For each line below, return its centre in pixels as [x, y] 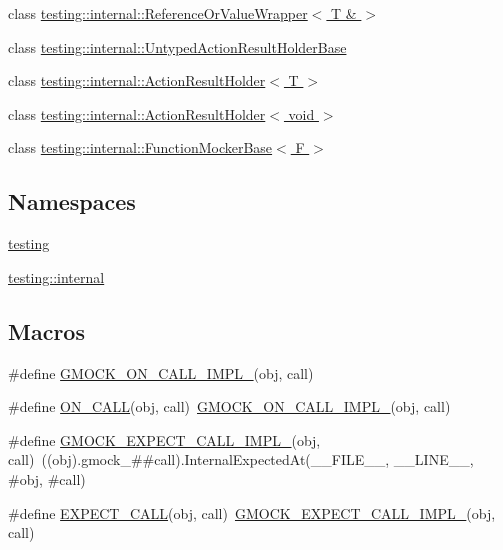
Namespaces [72, 201]
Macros [46, 330]
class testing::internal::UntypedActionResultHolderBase [177, 46]
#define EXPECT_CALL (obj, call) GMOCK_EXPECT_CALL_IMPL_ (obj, [252, 512]
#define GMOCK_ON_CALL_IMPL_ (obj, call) [161, 372]
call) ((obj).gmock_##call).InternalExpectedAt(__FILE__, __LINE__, [241, 459]
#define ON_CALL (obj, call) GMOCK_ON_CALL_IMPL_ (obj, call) [229, 406]
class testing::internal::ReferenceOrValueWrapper [158, 13]
